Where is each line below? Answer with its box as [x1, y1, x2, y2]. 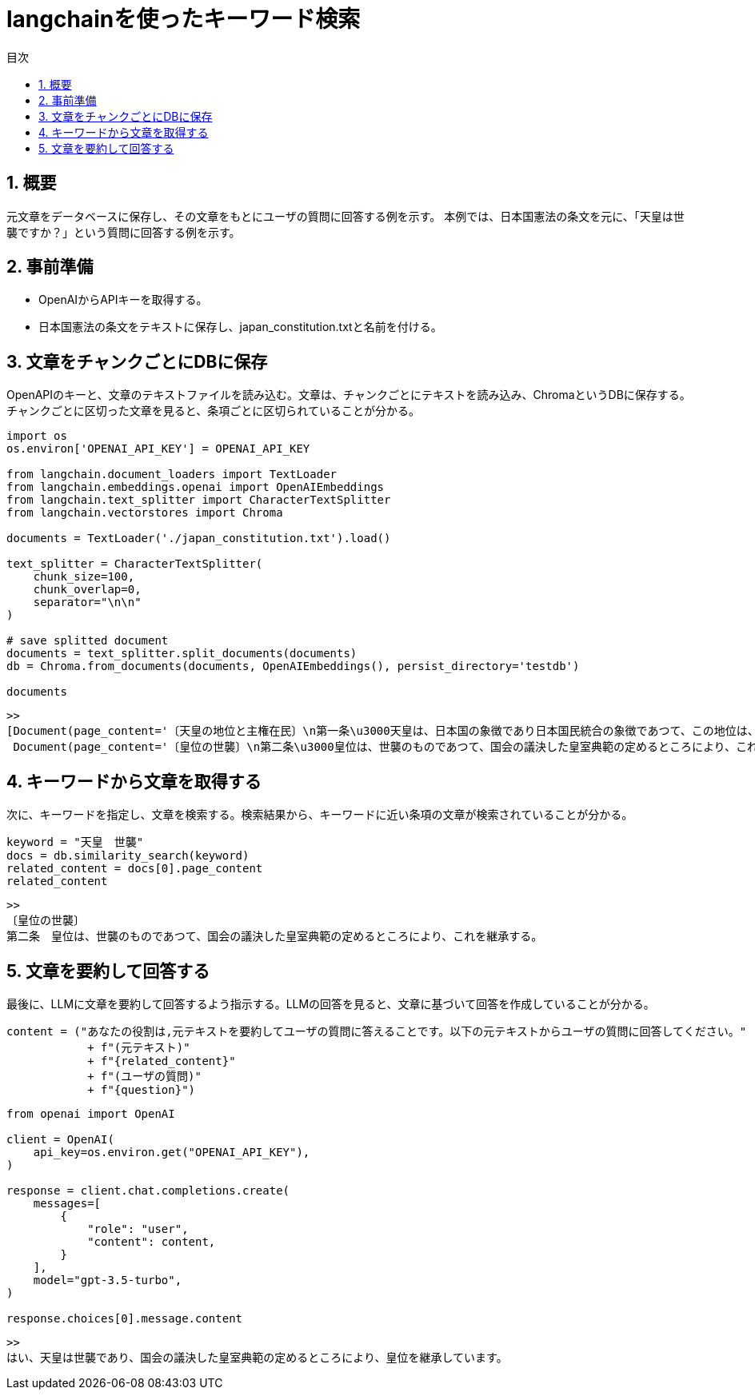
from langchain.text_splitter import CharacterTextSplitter [6, 493, 391, 507]
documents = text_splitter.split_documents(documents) [6, 647, 358, 660]
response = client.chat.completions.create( [6, 1183, 290, 1197]
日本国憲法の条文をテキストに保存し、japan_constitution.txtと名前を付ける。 [38, 320, 442, 334]
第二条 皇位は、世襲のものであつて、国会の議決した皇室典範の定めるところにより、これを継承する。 [6, 930, 543, 943]
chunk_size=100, [33, 570, 135, 584]
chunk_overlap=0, [33, 583, 142, 596]
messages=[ [33, 1196, 102, 1210]
